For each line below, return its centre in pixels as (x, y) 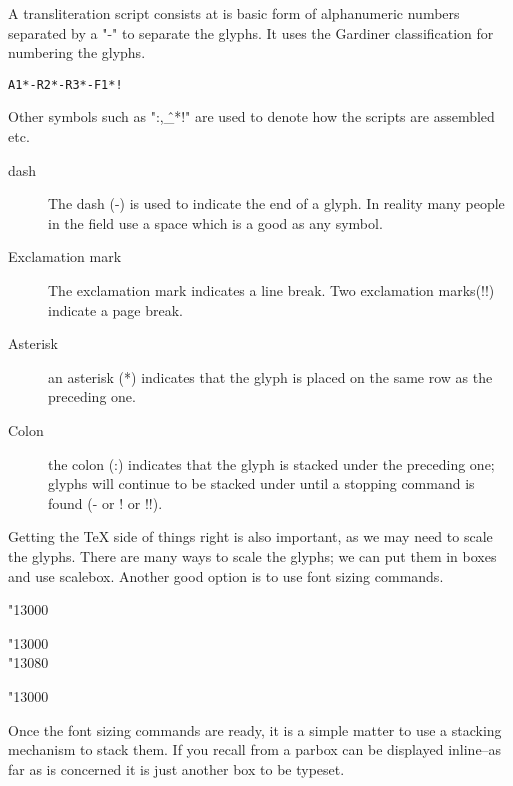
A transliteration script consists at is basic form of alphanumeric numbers (234, 13)
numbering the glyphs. (77, 52)
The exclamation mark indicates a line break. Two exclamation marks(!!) (271, 290)
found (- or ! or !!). (105, 502)
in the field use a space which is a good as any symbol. (215, 222)
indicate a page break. (115, 309)
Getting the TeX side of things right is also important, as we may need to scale (250, 536)
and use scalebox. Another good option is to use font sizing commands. (226, 575)
